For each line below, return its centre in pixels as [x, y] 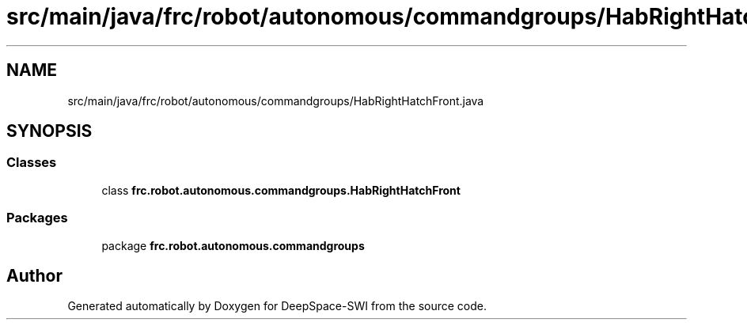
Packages [37, 218]
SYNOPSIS [49, 131]
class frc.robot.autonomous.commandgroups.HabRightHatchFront [281, 190]
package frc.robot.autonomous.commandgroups [233, 245]
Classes [32, 163]
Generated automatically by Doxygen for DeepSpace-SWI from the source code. [277, 306]
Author [34, 275]
